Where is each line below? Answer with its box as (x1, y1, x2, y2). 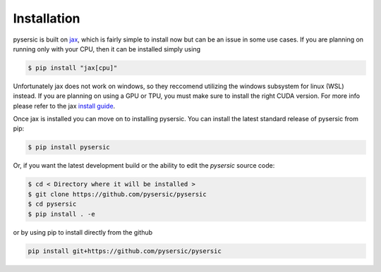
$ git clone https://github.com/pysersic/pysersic (28, 190, 207, 198)
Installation (13, 11, 80, 26)
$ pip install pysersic (28, 143, 111, 152)
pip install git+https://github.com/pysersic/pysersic (28, 247, 222, 255)
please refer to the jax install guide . (13, 101, 116, 110)
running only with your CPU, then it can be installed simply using (13, 44, 201, 53)
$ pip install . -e (28, 210, 95, 218)
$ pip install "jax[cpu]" (28, 63, 118, 72)
